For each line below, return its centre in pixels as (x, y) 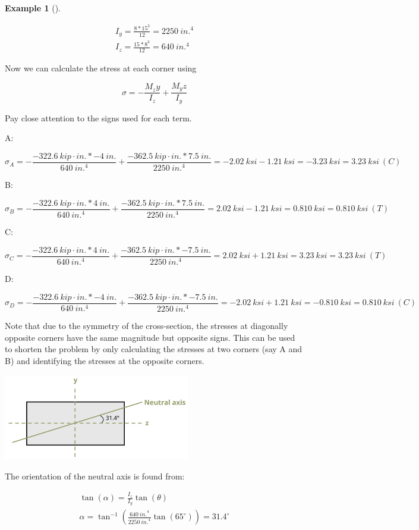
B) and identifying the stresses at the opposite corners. (105, 360)
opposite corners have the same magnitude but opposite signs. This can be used (150, 337)
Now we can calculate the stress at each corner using (101, 68)
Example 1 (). (33, 8)
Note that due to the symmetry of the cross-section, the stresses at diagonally (147, 326)
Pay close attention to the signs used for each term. (98, 117)
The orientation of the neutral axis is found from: (95, 476)
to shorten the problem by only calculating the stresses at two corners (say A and (154, 349)
